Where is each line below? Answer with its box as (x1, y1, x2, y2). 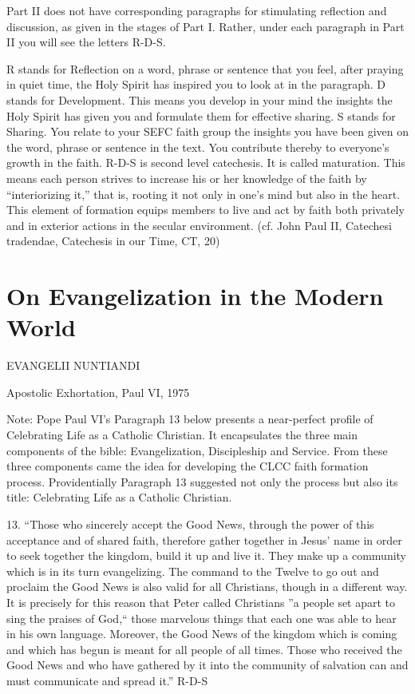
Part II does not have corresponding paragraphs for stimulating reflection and (6, 2, 387, 18)
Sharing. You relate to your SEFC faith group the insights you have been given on (6, 123, 409, 140)
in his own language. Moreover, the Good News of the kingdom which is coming (6, 625, 397, 642)
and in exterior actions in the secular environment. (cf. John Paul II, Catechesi (6, 216, 392, 233)
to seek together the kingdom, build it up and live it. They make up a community (6, 547, 407, 564)
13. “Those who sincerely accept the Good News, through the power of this (6, 515, 374, 532)
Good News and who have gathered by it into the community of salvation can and (6, 656, 409, 673)
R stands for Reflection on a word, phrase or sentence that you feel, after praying (6, 60, 404, 77)
